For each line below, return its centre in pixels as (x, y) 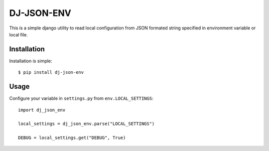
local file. (19, 34)
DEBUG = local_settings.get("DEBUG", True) (72, 138)
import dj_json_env (42, 110)
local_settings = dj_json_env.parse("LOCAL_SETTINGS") (86, 124)
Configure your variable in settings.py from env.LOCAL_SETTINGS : (81, 98)
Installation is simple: (31, 61)
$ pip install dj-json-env (51, 73)
